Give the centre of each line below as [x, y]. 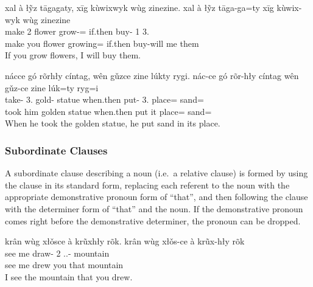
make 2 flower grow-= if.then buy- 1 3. [77, 31]
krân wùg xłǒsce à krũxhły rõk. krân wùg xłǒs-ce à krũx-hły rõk [125, 241]
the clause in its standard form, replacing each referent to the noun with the [147, 185]
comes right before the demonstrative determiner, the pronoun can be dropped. [153, 220]
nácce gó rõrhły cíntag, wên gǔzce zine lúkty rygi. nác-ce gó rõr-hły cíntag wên [152, 75]
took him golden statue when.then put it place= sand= [108, 111]
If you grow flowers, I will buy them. [73, 55]
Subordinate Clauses [56, 150]
